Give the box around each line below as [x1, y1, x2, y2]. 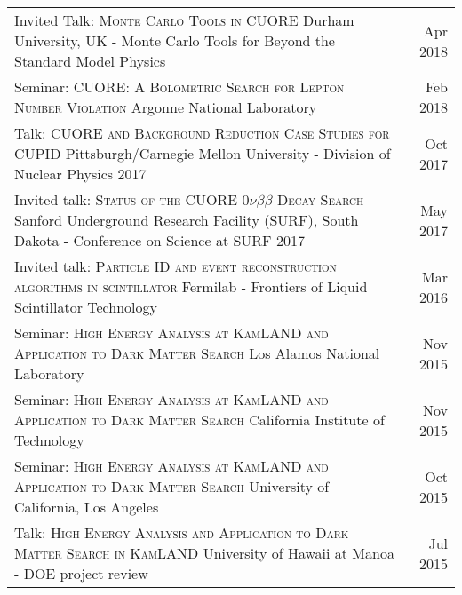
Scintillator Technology [14, 297, 157, 317]
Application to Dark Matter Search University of [14, 476, 330, 496]
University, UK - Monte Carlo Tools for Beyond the [14, 30, 335, 51]
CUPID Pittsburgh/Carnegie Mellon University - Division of [14, 143, 391, 163]
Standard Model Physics [14, 51, 166, 71]
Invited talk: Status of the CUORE [14, 189, 238, 210]
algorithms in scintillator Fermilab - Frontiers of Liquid [14, 276, 368, 297]
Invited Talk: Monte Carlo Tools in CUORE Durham [14, 10, 354, 30]
